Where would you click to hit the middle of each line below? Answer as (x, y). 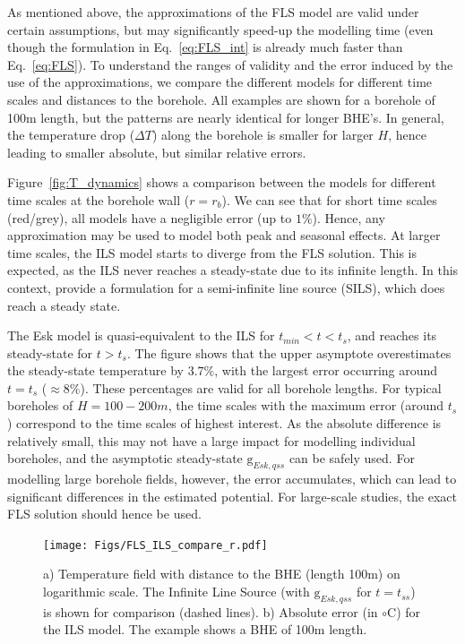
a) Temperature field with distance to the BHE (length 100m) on (222, 574)
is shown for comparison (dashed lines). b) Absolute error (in (211, 611)
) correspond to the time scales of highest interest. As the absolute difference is (224, 423)
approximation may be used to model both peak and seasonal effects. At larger (224, 235)
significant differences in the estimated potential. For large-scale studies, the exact (232, 496)
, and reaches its (392, 335)
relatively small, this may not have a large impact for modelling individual (211, 440)
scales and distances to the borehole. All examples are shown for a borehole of (221, 99)
